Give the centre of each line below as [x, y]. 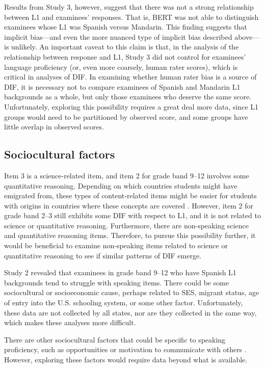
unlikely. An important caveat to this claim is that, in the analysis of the [125, 47]
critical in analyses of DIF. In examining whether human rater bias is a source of [130, 77]
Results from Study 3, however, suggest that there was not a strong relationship [129, 7]
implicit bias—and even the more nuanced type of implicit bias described [118, 36]
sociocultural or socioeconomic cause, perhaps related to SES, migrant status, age [132, 292]
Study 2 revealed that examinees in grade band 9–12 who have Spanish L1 [120, 272]
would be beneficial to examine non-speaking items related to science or [116, 245]
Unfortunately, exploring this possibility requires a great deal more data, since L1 [131, 106]
